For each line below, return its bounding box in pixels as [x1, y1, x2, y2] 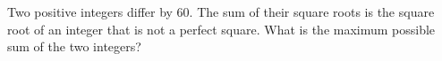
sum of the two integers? [7, 37, 141, 56]
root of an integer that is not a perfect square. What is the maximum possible [7, 19, 436, 38]
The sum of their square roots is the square [197, 3, 435, 20]
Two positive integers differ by [7, 3, 173, 20]
